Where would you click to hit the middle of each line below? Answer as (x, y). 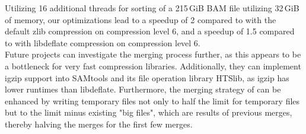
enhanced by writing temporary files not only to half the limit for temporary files (152, 100)
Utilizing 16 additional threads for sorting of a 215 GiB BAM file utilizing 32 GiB (152, 8)
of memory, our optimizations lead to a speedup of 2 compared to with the (141, 19)
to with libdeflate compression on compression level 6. (103, 42)
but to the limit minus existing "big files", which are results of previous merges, (149, 112)
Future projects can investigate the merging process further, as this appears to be (153, 54)
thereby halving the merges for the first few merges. (99, 124)
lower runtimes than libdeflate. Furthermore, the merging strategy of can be (143, 89)
